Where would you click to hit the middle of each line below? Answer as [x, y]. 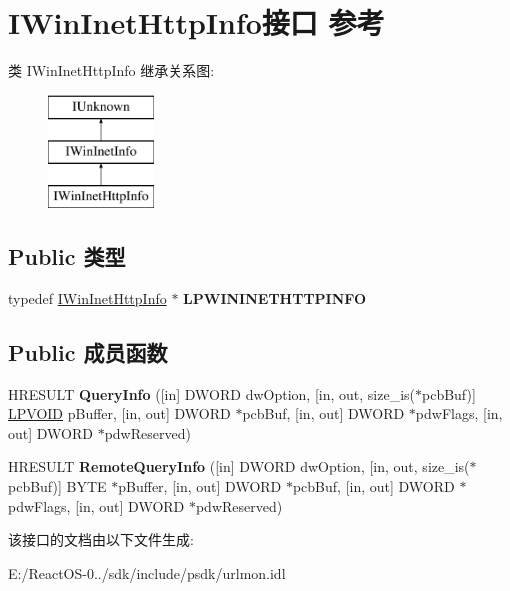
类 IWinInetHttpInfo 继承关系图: [111, 70]
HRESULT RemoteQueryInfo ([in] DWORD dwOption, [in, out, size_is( [239, 466]
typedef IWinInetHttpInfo [87, 297]
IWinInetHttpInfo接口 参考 [196, 22]
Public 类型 [67, 256]
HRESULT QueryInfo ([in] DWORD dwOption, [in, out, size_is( [211, 393]
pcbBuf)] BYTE [57, 486]
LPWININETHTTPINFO [275, 297]
